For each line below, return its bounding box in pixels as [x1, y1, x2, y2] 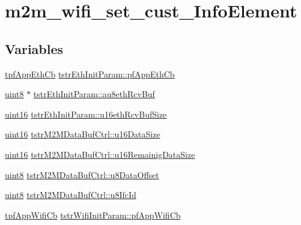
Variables [5, 39, 64, 58]
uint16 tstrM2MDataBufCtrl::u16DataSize [5, 128, 160, 140]
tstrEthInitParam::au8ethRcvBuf [33, 88, 155, 100]
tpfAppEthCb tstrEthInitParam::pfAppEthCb [5, 67, 175, 80]
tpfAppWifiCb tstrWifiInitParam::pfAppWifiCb [5, 208, 181, 221]
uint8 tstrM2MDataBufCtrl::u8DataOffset [5, 168, 159, 181]
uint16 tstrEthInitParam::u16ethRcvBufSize [5, 107, 167, 120]
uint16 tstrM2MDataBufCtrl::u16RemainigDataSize [5, 148, 195, 160]
